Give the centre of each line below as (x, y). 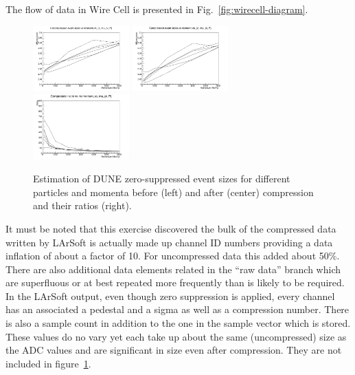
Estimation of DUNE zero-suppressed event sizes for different (162, 179)
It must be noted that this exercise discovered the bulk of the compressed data (171, 228)
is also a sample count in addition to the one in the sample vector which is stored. (178, 323)
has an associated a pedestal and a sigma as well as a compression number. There (177, 309)
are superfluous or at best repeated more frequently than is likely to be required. (175, 282)
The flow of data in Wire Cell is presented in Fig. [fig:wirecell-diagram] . (157, 9)
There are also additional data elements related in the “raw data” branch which (173, 269)
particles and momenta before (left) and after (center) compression (173, 192)
